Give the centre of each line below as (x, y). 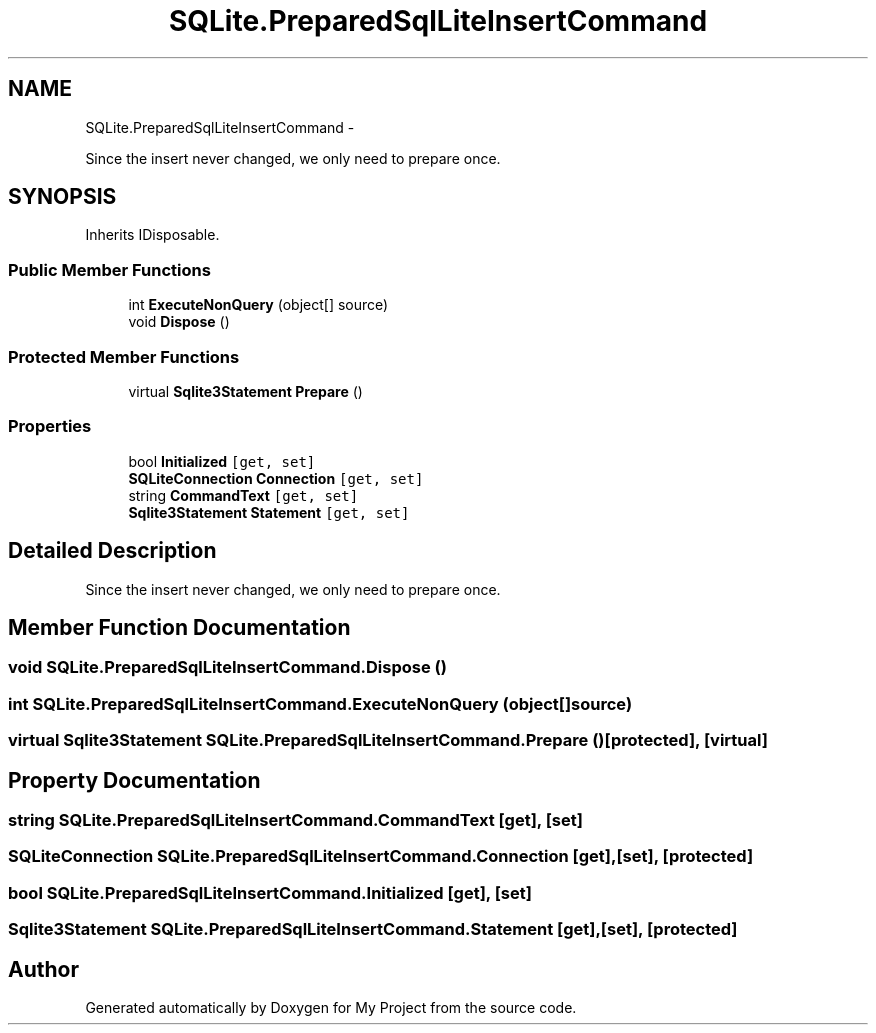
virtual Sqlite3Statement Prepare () (245, 391)
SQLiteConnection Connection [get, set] (276, 478)
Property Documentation (134, 780)
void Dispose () (179, 322)
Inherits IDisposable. (152, 235)
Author (43, 969)
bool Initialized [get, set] (222, 461)
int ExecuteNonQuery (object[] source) (258, 305)
